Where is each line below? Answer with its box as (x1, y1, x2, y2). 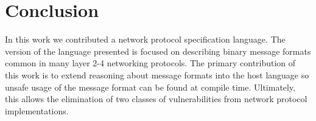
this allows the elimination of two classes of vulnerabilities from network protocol (5, 92, 307, 105)
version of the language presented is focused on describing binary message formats (5, 44, 311, 57)
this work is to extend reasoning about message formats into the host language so (5, 68, 309, 81)
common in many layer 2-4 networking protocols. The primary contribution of (5, 57, 296, 69)
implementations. (5, 104, 69, 117)
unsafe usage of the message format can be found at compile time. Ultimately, (5, 80, 296, 93)
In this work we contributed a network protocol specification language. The (5, 33, 286, 46)
